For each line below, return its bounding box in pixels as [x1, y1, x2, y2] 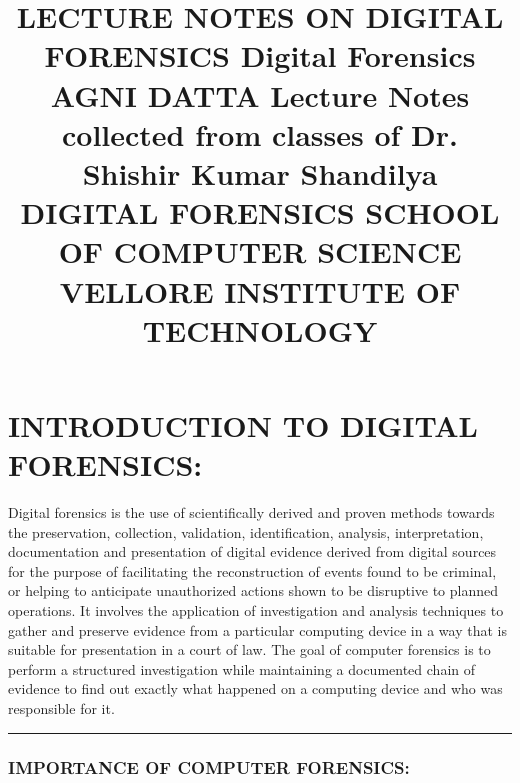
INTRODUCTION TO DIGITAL [8, 404, 478, 445]
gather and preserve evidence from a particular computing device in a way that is [8, 619, 507, 640]
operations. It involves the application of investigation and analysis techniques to [8, 599, 504, 620]
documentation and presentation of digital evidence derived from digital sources [8, 541, 497, 562]
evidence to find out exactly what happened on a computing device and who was [8, 678, 503, 699]
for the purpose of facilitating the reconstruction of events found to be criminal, [8, 560, 497, 581]
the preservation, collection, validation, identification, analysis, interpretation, [8, 521, 484, 542]
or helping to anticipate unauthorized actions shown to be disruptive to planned [8, 580, 499, 601]
